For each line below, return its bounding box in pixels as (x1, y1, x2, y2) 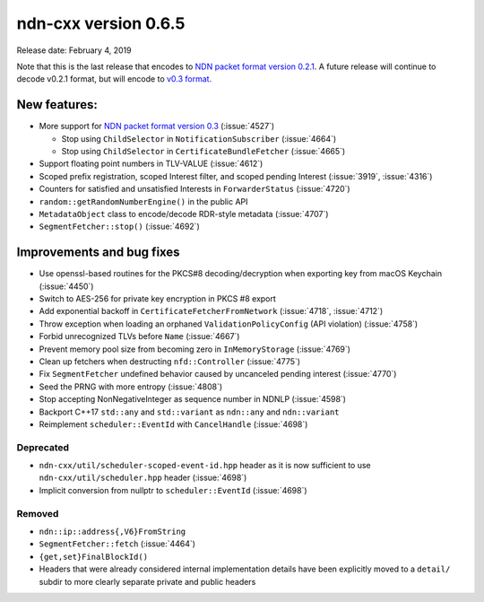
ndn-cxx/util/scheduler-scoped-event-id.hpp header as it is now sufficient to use (39, 460, 371, 471)
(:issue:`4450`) (39, 281, 94, 292)
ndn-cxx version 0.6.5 (16, 13, 186, 33)
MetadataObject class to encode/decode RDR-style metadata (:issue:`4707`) (39, 208, 329, 219)
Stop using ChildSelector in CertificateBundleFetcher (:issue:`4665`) (61, 146, 346, 157)
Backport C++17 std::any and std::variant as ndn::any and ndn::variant (39, 406, 340, 417)
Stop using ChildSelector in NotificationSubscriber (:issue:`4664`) (61, 133, 337, 144)
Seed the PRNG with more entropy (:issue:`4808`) (39, 381, 223, 392)
